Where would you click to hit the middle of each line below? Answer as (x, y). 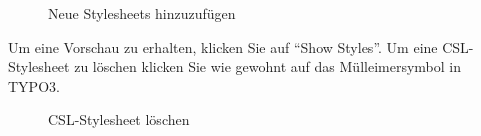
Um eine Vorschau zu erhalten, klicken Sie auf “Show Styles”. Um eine (223, 46)
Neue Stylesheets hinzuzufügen (142, 13)
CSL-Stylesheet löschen (119, 119)
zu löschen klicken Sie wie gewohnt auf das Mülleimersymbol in (267, 66)
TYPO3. (34, 85)
